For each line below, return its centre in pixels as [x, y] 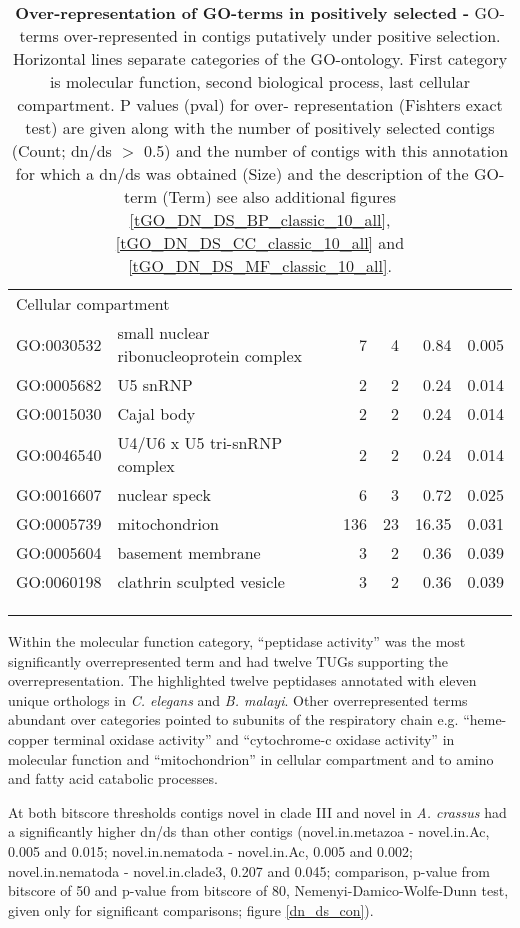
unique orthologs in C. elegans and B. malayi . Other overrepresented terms [238, 699]
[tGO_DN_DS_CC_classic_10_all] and [260, 242]
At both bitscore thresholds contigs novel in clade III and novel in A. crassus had [257, 811]
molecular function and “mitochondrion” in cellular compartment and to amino [251, 758]
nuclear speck [164, 494]
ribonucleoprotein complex [210, 355]
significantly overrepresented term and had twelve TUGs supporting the [228, 660]
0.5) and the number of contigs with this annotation [326, 150]
